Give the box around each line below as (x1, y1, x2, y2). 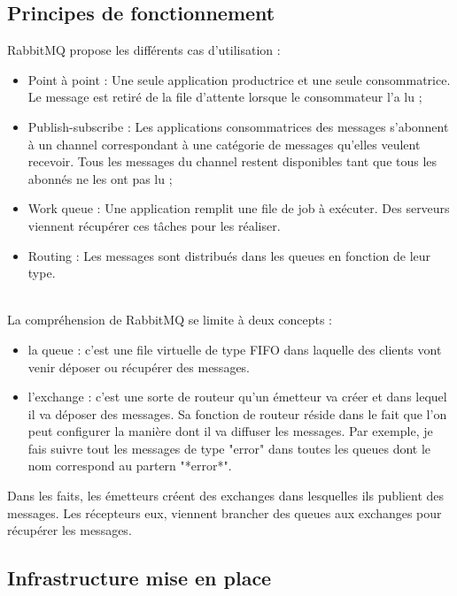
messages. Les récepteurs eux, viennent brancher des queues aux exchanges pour (7, 503, 442, 522)
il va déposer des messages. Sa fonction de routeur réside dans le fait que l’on (27, 404, 447, 423)
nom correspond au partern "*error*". (27, 456, 232, 475)
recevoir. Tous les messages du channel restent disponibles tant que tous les (27, 152, 438, 171)
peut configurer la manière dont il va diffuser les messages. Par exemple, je (27, 422, 433, 440)
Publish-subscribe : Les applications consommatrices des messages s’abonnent (27, 117, 449, 135)
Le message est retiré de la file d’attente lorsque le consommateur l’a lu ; (27, 88, 422, 106)
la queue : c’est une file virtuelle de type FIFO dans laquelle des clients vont (27, 340, 442, 358)
